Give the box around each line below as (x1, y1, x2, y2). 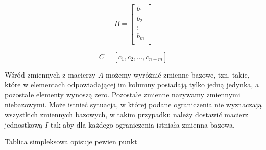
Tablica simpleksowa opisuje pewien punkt (5, 136, 137, 147)
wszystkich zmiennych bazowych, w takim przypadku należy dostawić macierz (5, 109, 249, 119)
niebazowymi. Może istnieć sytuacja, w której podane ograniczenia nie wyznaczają (5, 99, 262, 110)
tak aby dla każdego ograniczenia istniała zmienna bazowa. (50, 119, 235, 130)
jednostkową (5, 119, 43, 130)
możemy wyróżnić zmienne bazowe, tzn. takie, (106, 69, 250, 80)
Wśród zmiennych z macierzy (5, 69, 96, 80)
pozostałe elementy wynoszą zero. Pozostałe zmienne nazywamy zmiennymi (5, 89, 240, 99)
